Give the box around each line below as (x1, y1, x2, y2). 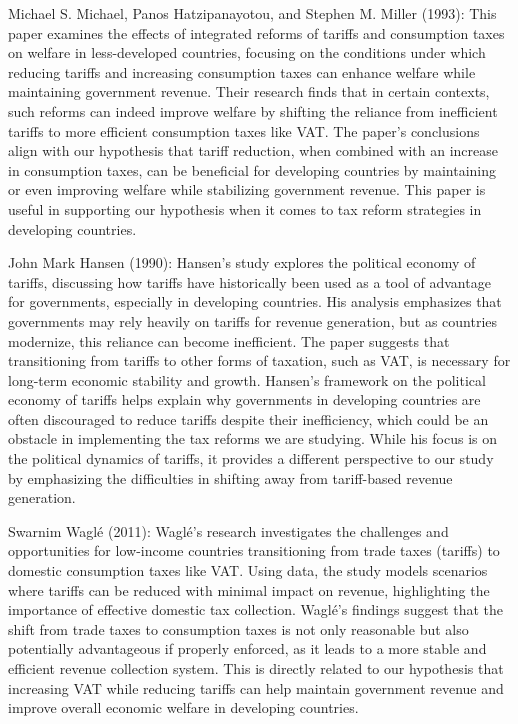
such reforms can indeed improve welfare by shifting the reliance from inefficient (8, 100, 498, 121)
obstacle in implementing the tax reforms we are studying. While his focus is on (8, 428, 498, 449)
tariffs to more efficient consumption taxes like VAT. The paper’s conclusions (8, 120, 480, 141)
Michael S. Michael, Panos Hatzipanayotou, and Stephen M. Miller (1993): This (8, 3, 497, 23)
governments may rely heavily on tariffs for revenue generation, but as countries (8, 310, 498, 331)
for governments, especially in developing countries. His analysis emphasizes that (8, 291, 502, 312)
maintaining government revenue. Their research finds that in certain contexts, (8, 81, 490, 102)
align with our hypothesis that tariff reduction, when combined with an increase (8, 140, 499, 161)
